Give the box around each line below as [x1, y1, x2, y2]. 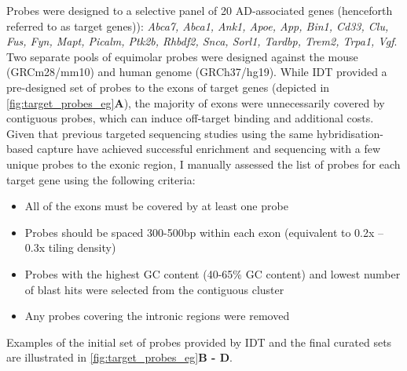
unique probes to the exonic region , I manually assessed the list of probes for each [6, 155, 401, 172]
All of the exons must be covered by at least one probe [24, 198, 288, 214]
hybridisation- [316, 125, 383, 141]
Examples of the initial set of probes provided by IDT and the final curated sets [6, 333, 392, 350]
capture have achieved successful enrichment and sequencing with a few [36, 140, 381, 157]
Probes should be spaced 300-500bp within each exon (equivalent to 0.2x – [24, 224, 384, 240]
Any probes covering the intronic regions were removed [24, 307, 290, 324]
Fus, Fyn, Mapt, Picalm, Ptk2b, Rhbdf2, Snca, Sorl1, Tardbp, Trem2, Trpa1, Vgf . [6, 33, 398, 49]
